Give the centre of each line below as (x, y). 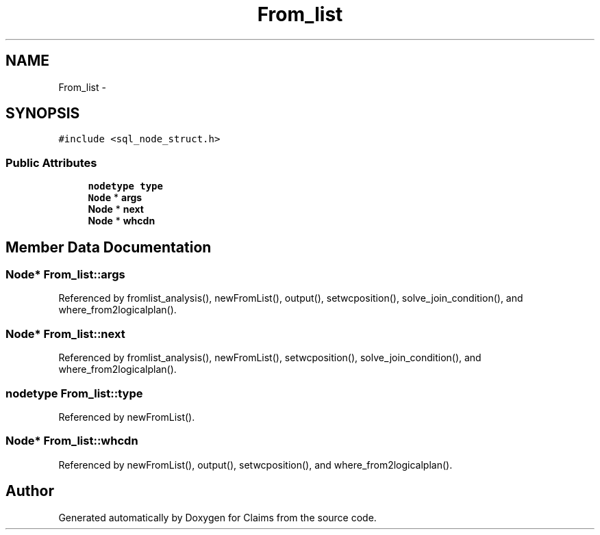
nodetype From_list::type (74, 393)
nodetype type (125, 186)
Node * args (115, 198)
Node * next (116, 209)
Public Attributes (51, 162)
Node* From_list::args (65, 275)
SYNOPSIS (43, 114)
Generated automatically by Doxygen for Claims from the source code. (217, 517)
